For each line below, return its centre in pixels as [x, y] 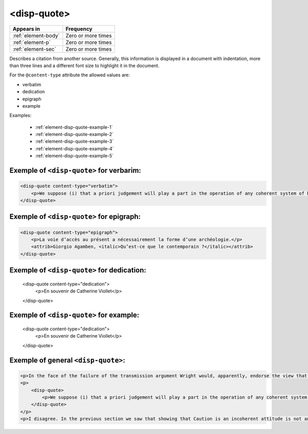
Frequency [79, 29]
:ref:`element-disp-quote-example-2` [74, 134]
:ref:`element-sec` [34, 49]
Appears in [26, 29]
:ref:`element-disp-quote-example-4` [74, 148]
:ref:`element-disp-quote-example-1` [74, 127]
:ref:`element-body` [36, 35]
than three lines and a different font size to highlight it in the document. [84, 65]
